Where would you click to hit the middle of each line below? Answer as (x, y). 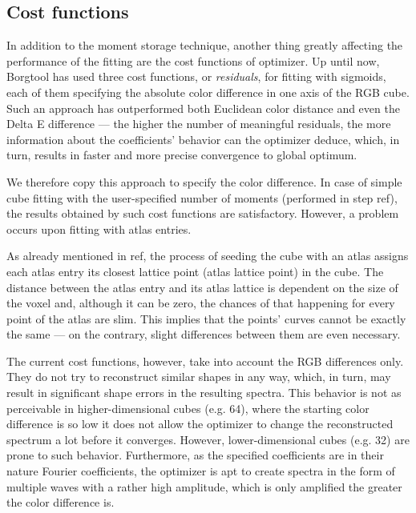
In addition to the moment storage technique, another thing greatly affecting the (205, 45)
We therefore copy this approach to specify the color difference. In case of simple (204, 181)
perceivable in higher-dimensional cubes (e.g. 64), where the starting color (188, 408)
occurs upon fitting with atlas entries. (99, 228)
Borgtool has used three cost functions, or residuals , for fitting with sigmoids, (196, 76)
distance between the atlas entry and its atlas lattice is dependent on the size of (202, 287)
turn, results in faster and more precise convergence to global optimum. (182, 155)
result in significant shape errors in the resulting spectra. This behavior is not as (204, 393)
